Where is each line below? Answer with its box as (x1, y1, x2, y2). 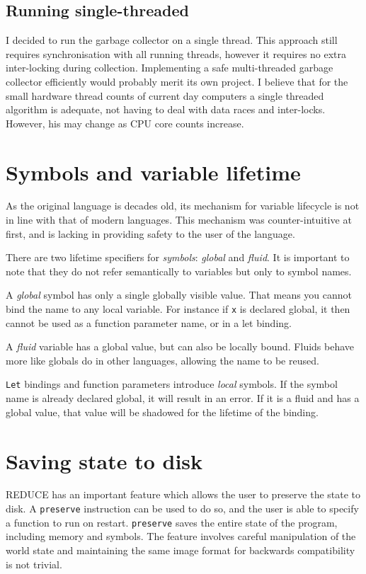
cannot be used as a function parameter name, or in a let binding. (6, 315, 292, 330)
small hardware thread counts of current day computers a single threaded (6, 88, 324, 103)
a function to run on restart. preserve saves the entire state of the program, (6, 515, 338, 529)
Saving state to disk (6, 446, 203, 475)
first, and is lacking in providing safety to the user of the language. (6, 226, 295, 241)
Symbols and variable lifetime (6, 157, 301, 186)
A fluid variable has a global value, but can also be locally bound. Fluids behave (6, 339, 355, 354)
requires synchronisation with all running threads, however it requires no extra (6, 46, 347, 61)
